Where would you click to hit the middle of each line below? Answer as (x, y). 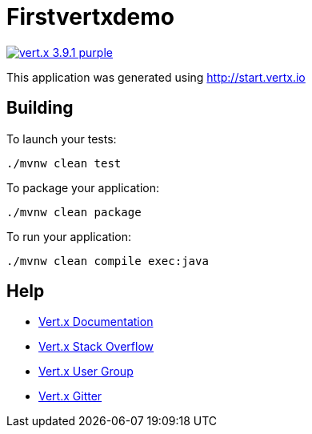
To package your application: (83, 187)
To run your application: (69, 236)
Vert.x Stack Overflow (96, 347)
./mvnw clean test (64, 163)
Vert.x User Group (86, 372)
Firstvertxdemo (90, 17)
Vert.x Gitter (70, 396)
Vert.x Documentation (96, 322)
